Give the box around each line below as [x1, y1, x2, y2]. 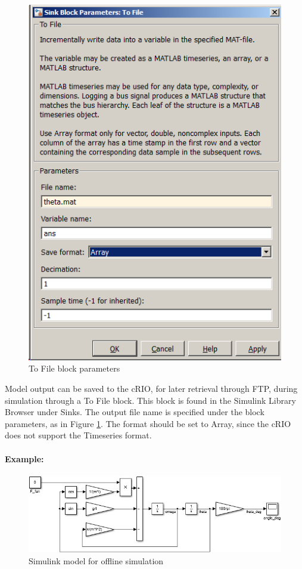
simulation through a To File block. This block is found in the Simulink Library [5, 394, 296, 406]
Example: [5, 452, 44, 465]
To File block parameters [29, 362, 120, 375]
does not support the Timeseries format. [5, 429, 152, 441]
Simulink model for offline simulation [29, 554, 164, 567]
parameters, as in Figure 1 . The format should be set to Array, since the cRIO [5, 417, 291, 429]
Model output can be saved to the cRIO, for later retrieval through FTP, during [5, 382, 298, 394]
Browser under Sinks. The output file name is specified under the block [5, 406, 264, 418]
